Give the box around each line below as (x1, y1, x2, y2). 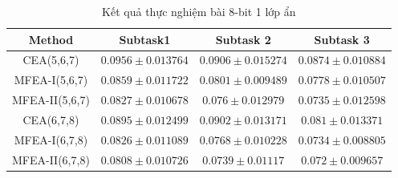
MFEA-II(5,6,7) (12, 91, 90, 108)
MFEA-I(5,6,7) (14, 71, 88, 88)
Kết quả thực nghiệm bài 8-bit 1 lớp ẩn (102, 3, 296, 19)
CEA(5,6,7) (22, 51, 79, 68)
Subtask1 (119, 30, 171, 47)
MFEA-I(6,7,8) (14, 131, 88, 148)
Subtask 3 (314, 30, 370, 47)
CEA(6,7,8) (22, 111, 79, 127)
